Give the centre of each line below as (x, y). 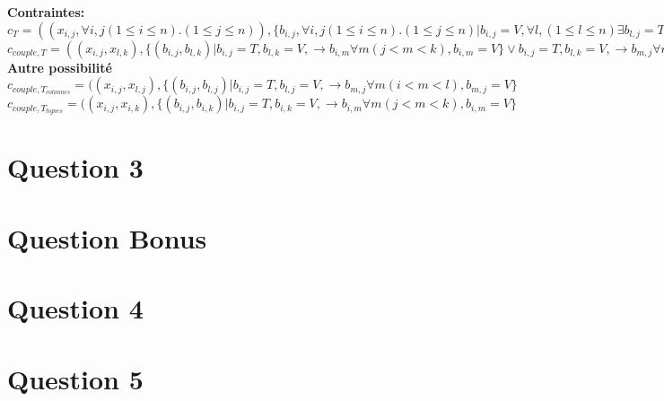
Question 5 (75, 378)
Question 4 (75, 308)
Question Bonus (107, 237)
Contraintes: (46, 12)
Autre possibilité (60, 67)
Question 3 (75, 167)
